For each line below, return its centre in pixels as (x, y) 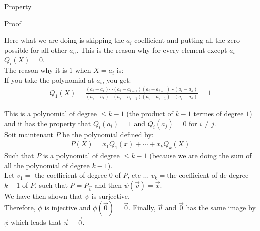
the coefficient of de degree (208, 175)
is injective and (67, 208)
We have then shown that (43, 196)
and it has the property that (48, 123)
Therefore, (20, 208)
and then (108, 185)
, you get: (116, 79)
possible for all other (36, 49)
